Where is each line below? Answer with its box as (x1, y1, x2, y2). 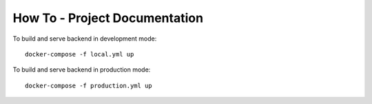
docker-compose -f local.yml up (25, 50, 134, 58)
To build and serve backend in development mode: (12, 34, 157, 43)
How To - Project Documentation (12, 10, 203, 25)
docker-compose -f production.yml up (25, 81, 153, 90)
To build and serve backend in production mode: (12, 65, 151, 74)
